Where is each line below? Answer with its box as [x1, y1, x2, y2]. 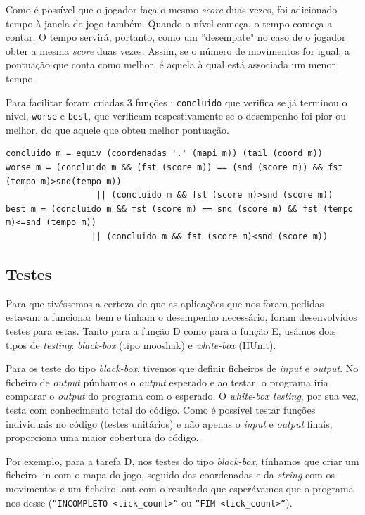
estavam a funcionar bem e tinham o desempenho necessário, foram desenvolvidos [6, 310, 357, 324]
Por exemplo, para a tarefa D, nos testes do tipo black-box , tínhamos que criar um [6, 453, 359, 468]
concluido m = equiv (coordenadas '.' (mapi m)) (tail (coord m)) [6, 148, 324, 159]
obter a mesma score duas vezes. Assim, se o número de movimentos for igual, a [6, 43, 350, 58]
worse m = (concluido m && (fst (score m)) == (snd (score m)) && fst [6, 163, 343, 173]
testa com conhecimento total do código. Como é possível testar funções [6, 402, 316, 417]
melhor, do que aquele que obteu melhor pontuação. [6, 122, 229, 136]
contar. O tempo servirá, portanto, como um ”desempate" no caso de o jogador [6, 30, 346, 44]
